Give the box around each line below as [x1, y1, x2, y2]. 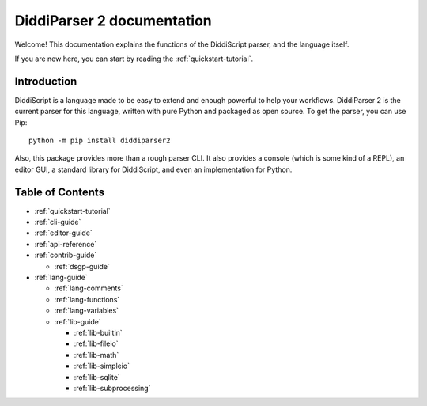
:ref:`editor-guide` [34, 228, 93, 237]
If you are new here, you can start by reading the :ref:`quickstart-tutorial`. [14, 54, 253, 63]
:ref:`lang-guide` [34, 273, 89, 283]
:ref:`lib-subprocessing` [74, 383, 151, 393]
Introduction [14, 74, 77, 88]
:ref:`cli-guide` [34, 218, 81, 227]
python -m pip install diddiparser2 [28, 136, 171, 146]
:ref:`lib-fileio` [74, 339, 119, 348]
